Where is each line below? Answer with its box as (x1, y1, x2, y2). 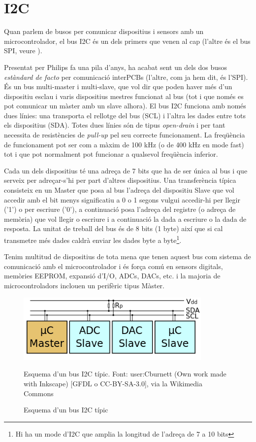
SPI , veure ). (4, 45, 42, 56)
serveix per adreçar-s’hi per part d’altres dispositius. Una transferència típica (4, 175, 236, 185)
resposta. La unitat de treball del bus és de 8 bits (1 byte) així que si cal (4, 223, 223, 234)
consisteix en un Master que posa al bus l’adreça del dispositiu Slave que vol (4, 185, 234, 195)
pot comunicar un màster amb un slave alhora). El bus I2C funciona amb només (4, 101, 246, 111)
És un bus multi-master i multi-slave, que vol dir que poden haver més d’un (4, 81, 232, 92)
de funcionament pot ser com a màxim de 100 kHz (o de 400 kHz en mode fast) (4, 139, 244, 149)
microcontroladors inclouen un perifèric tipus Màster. (4, 280, 165, 291)
